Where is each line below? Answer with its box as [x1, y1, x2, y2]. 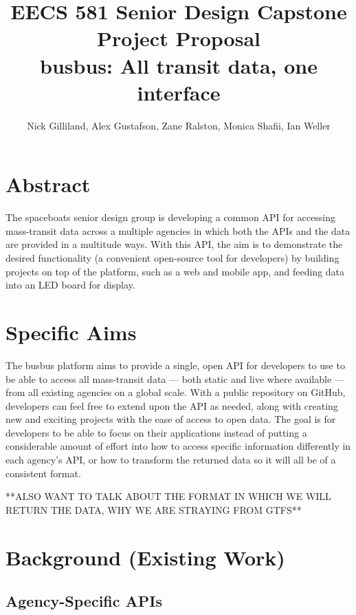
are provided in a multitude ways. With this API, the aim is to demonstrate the [5, 237, 343, 251]
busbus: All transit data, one [40, 51, 318, 79]
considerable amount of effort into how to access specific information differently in [5, 439, 351, 453]
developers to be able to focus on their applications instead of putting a [5, 425, 307, 439]
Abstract [5, 170, 91, 198]
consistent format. [5, 466, 81, 480]
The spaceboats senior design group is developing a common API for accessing [5, 210, 335, 225]
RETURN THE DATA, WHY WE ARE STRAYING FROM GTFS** [5, 502, 302, 517]
